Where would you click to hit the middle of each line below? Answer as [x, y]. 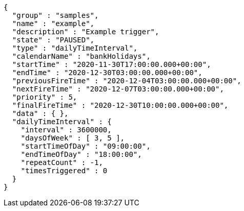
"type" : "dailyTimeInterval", [75, 48]
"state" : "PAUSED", [53, 40]
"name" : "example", [53, 24]
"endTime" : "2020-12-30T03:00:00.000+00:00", [107, 73]
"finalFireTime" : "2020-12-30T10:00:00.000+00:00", [120, 105]
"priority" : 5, [45, 97]
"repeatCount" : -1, [62, 162]
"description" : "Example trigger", [86, 32]
